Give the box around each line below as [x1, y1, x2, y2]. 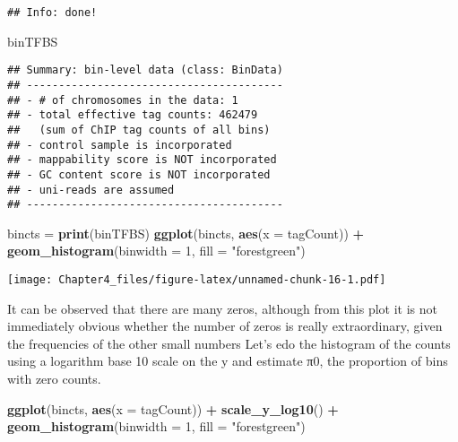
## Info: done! [7, 6, 98, 19]
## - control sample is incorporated [7, 138, 232, 152]
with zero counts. [7, 369, 101, 388]
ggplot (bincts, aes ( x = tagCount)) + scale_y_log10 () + [7, 399, 339, 418]
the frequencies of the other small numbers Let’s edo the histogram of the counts [7, 334, 451, 352]
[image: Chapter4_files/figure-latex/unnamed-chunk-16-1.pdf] [7, 273, 386, 286]
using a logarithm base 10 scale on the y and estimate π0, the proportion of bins [7, 351, 448, 370]
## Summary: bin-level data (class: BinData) [7, 64, 283, 77]
